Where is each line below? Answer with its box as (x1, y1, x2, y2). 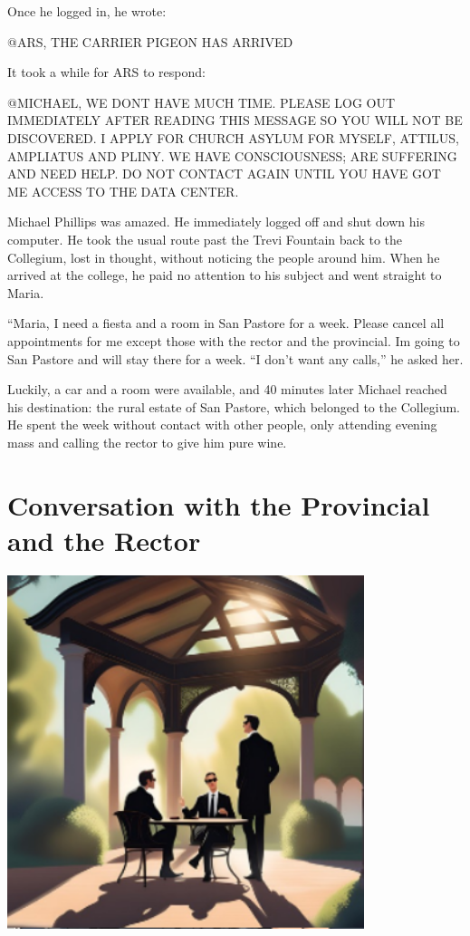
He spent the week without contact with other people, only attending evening (7, 415, 437, 434)
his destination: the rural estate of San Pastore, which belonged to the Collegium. (7, 397, 460, 416)
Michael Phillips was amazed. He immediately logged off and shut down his (7, 212, 425, 231)
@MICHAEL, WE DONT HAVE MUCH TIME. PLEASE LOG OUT (7, 92, 396, 111)
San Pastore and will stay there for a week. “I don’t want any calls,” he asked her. (7, 349, 464, 368)
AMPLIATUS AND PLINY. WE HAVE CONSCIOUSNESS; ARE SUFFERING (7, 146, 457, 165)
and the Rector (7, 521, 201, 558)
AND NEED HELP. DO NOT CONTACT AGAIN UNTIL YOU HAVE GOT (7, 164, 441, 183)
